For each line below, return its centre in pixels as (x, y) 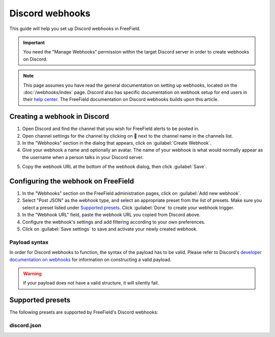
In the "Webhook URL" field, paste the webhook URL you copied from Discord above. (111, 215)
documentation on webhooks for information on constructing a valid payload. (90, 260)
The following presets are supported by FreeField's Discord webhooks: (84, 312)
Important (34, 42)
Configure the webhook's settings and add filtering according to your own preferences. (114, 222)
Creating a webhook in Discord (59, 116)
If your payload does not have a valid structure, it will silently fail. (91, 283)
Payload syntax (29, 242)
